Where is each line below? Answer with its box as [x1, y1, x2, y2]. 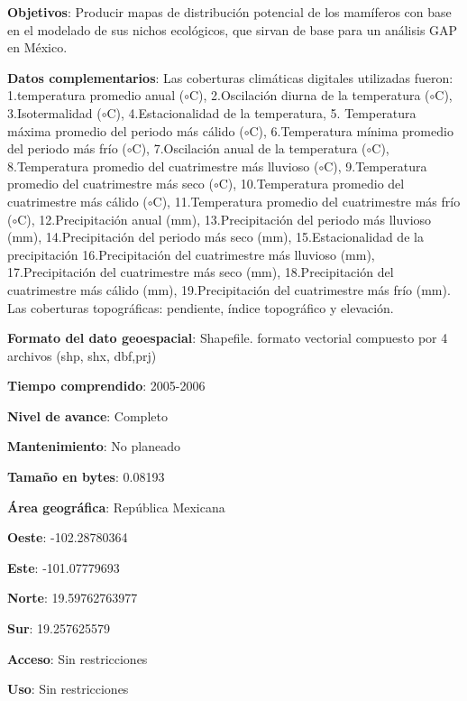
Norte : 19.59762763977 [7, 588, 138, 607]
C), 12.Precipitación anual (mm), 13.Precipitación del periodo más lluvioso [17, 209, 432, 228]
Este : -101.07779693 [7, 558, 120, 576]
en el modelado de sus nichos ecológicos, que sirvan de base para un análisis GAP [7, 20, 458, 39]
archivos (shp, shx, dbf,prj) [7, 346, 157, 364]
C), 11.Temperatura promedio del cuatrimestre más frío [152, 191, 461, 210]
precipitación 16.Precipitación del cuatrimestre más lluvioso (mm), [7, 244, 375, 263]
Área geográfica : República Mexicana [7, 497, 225, 516]
